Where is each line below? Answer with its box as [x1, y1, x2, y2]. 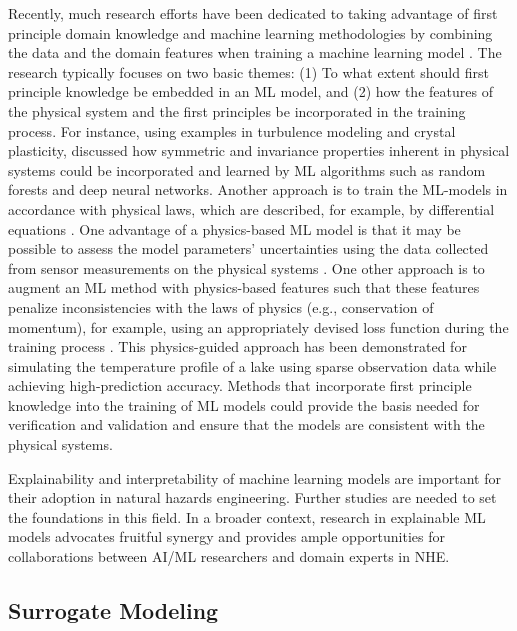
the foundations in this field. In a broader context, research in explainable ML [8, 506, 486, 527]
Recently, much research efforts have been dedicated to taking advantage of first [8, 3, 498, 23]
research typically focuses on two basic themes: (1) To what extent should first [8, 61, 489, 82]
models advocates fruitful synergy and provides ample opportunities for [8, 526, 445, 547]
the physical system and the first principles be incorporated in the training [8, 100, 466, 121]
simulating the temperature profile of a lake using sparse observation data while [8, 355, 497, 376]
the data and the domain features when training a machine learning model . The [8, 42, 502, 63]
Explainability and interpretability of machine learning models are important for [8, 467, 501, 488]
